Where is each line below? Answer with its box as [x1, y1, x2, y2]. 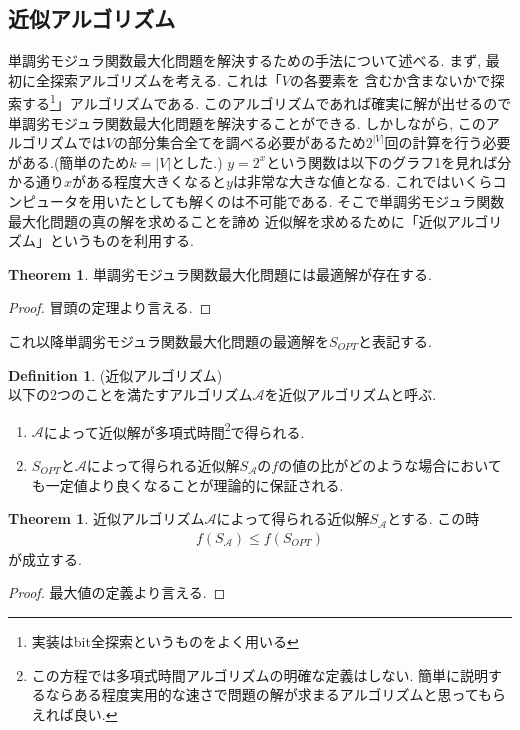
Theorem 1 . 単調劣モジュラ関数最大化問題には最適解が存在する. [8, 263, 432, 284]
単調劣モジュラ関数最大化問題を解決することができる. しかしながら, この [8, 112, 486, 133]
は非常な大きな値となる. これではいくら [232, 171, 493, 192]
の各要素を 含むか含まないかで [289, 69, 491, 90]
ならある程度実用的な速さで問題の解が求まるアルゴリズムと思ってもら [45, 684, 506, 705]
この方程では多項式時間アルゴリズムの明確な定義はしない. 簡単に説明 [31, 664, 488, 685]
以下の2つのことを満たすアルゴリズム [8, 384, 253, 405]
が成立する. [8, 548, 82, 569]
